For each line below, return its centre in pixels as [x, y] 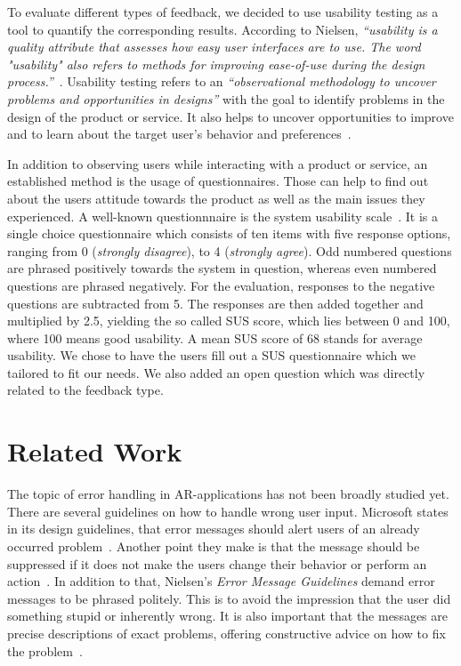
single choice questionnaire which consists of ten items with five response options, [229, 233]
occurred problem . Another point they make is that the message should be [214, 546]
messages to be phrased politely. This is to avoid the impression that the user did [229, 598]
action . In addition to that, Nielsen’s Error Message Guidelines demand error [221, 581]
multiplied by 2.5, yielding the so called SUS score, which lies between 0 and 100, [229, 321]
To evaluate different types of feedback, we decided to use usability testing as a [223, 12]
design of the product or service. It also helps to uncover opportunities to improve [230, 116]
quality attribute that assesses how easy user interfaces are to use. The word [214, 47]
